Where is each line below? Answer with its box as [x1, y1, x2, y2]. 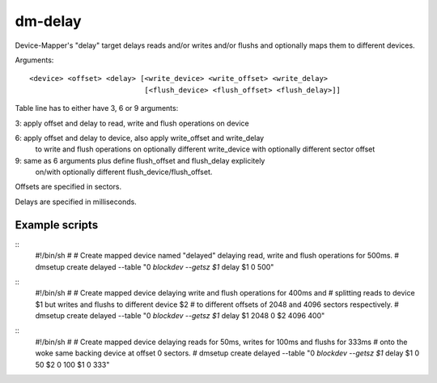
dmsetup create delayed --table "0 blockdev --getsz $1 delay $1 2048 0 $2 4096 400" [35, 311, 325, 321]
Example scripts [15, 218, 99, 232]
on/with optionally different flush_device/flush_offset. [35, 167, 213, 177]
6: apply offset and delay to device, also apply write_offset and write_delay [15, 133, 265, 143]
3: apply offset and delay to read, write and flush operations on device [15, 118, 250, 128]
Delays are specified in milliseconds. [15, 197, 137, 206]
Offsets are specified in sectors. [15, 182, 121, 192]
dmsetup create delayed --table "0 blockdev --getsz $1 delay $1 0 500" [35, 262, 274, 271]
